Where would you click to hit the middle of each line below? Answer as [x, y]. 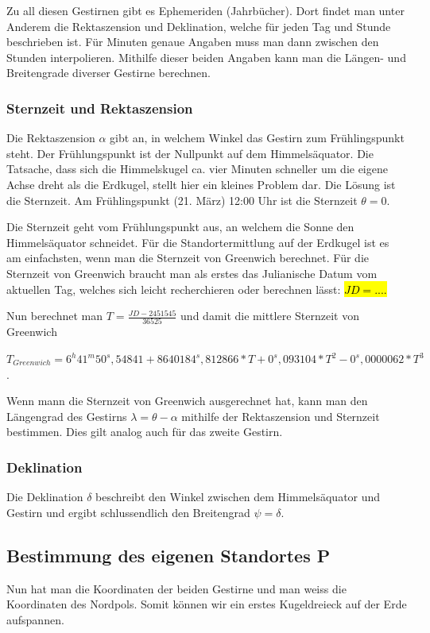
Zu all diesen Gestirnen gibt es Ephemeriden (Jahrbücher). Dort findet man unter [205, 10]
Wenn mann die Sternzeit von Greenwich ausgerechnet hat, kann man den [187, 401]
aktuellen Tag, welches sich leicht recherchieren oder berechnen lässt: [174, 289]
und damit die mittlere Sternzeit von [270, 316]
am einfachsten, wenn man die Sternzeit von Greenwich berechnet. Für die [188, 258]
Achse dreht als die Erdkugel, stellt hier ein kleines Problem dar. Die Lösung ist [201, 184]
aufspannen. [35, 619]
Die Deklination [45, 497]
